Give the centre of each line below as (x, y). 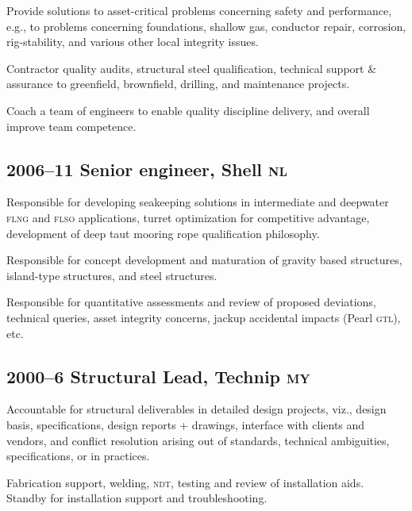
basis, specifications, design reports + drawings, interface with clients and (186, 424)
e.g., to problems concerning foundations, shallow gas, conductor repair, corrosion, (206, 26)
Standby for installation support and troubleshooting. (137, 498)
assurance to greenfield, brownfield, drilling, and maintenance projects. (178, 84)
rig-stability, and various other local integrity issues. (133, 42)
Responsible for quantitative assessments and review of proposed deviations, (191, 302)
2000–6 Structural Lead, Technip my (158, 376)
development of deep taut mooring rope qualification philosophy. (163, 233)
